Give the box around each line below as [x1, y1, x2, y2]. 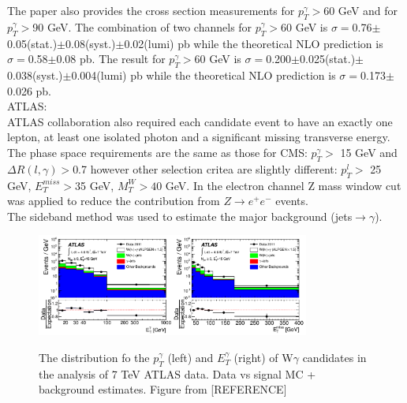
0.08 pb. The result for [56, 50, 166, 67]
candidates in [302, 349, 367, 365]
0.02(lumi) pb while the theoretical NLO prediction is [124, 35, 383, 51]
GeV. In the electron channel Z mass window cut [165, 177, 401, 193]
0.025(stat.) [300, 50, 356, 67]
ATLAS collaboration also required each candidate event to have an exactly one [7, 113, 393, 129]
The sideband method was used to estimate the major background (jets [7, 207, 353, 224]
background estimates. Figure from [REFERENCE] [39, 381, 287, 397]
